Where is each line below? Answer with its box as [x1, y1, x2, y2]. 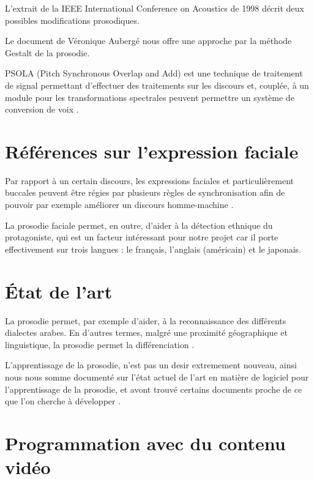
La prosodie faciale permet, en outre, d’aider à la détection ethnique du [5, 218, 273, 231]
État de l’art [5, 278, 113, 303]
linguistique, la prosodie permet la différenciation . [5, 338, 195, 351]
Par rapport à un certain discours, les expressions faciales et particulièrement [5, 174, 294, 187]
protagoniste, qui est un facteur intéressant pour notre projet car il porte [5, 231, 278, 243]
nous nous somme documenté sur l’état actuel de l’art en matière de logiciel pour [5, 370, 309, 383]
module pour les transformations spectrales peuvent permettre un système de [5, 91, 294, 103]
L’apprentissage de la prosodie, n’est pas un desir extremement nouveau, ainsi [5, 358, 297, 371]
